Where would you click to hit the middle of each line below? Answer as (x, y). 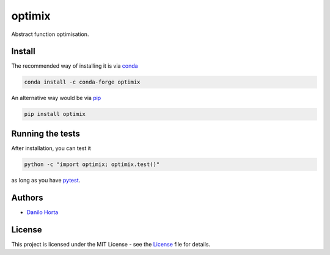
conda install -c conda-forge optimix (82, 82)
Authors (27, 197)
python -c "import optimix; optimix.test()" (92, 164)
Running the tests (46, 133)
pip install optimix (55, 114)
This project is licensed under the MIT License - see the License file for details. (111, 244)
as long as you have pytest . (46, 180)
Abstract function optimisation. (50, 34)
